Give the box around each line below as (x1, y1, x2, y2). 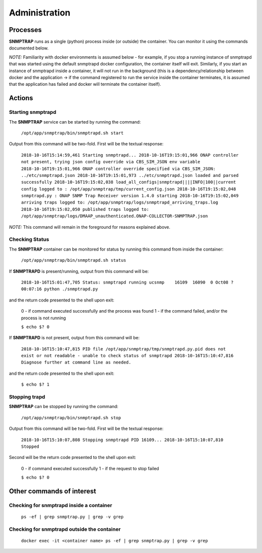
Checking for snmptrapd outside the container (9, 526, 121, 533)
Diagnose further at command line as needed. (21, 360, 131, 365)
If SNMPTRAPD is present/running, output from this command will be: (9, 268, 149, 274)
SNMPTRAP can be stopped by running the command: (9, 404, 118, 410)
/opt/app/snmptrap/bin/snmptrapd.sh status (21, 257, 126, 263)
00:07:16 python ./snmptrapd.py (21, 286, 98, 292)
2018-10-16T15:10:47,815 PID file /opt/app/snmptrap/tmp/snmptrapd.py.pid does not (21, 346, 226, 351)
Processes (9, 26, 42, 34)
